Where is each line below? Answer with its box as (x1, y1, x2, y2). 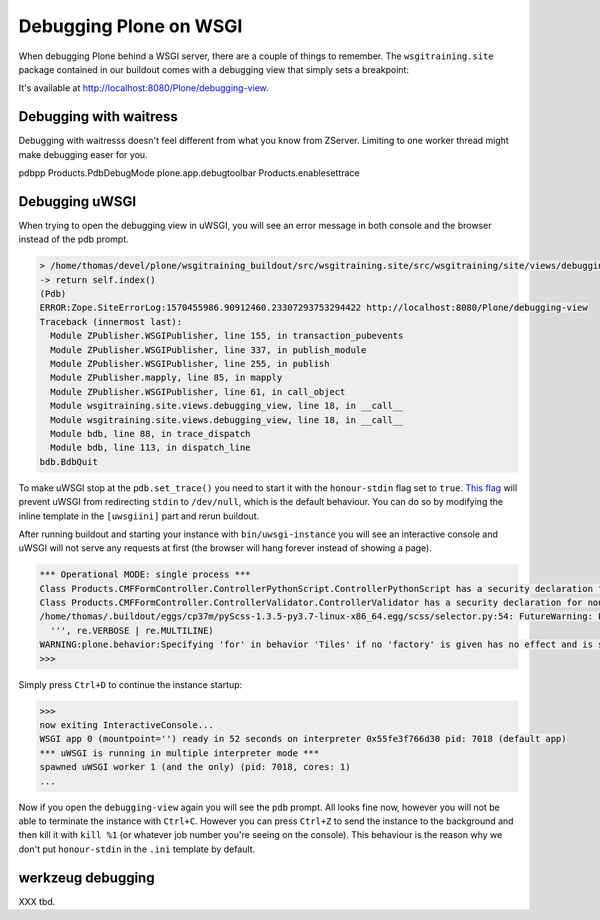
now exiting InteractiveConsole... (39, 720, 214, 730)
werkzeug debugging (18, 869, 155, 886)
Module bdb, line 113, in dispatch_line (50, 442, 251, 454)
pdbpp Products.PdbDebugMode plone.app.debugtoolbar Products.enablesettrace (18, 167, 360, 179)
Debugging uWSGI (18, 193, 137, 210)
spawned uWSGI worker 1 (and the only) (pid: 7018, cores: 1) (39, 761, 351, 773)
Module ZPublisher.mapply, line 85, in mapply (50, 372, 283, 384)
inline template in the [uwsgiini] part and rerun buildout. (18, 510, 260, 522)
